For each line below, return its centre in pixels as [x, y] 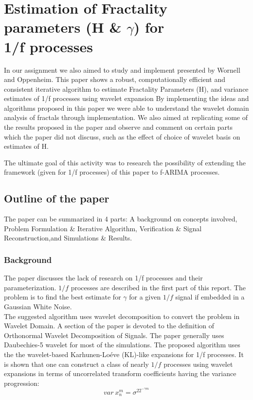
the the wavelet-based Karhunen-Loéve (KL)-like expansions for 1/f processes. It [124, 354]
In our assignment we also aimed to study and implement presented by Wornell [122, 70]
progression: [22, 383]
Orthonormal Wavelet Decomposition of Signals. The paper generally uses [114, 335]
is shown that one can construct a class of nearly [76, 364]
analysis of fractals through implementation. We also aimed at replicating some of [126, 117]
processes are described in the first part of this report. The [158, 287]
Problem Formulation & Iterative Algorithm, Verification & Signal [103, 228]
